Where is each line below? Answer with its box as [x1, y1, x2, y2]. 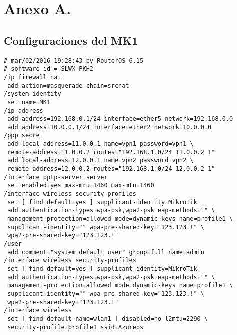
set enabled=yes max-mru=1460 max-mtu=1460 [7, 182, 154, 189]
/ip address [4, 107, 43, 114]
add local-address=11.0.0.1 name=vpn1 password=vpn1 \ [7, 140, 194, 148]
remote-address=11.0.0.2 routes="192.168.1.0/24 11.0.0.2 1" [7, 148, 215, 156]
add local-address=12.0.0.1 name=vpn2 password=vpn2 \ [7, 157, 194, 164]
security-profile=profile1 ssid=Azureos [7, 323, 144, 331]
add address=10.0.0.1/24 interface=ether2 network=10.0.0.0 [7, 123, 212, 131]
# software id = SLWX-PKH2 [4, 65, 93, 73]
